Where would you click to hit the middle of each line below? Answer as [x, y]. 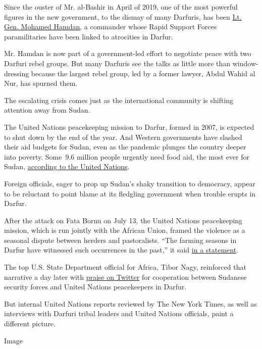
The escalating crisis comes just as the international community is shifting [119, 100]
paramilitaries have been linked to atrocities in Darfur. [89, 36]
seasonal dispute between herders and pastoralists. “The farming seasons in [120, 240]
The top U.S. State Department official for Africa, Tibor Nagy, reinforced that [125, 267]
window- [245, 63]
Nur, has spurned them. [41, 83]
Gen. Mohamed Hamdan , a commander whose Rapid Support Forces [111, 27]
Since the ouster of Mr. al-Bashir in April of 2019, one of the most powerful [121, 7]
